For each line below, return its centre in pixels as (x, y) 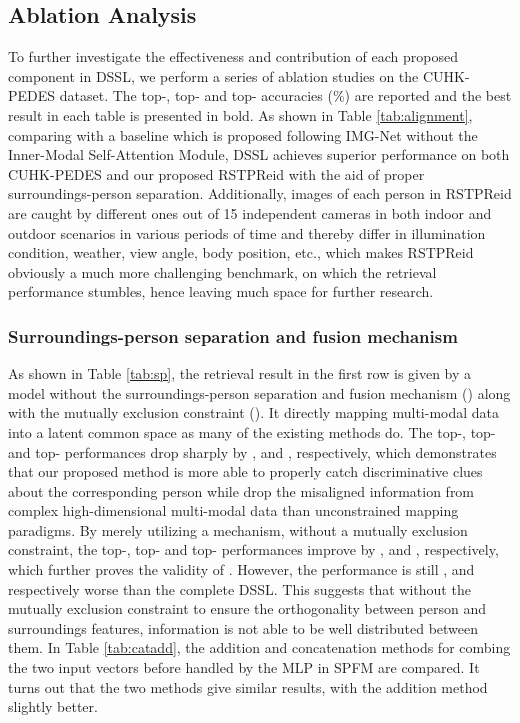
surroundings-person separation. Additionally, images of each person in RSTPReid (260, 193)
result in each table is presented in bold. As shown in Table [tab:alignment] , (240, 114)
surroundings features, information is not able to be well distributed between (243, 627)
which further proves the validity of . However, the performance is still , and (241, 569)
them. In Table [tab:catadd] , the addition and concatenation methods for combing (259, 647)
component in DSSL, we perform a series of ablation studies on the (213, 75)
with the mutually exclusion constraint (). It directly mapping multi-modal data (254, 412)
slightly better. (53, 706)
